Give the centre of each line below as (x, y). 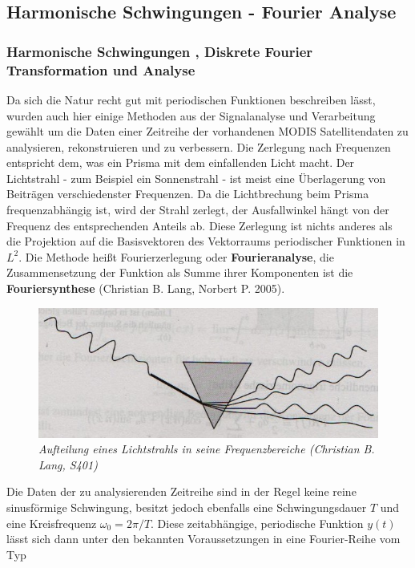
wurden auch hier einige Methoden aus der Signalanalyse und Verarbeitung (191, 115)
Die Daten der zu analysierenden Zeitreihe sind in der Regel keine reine (181, 491)
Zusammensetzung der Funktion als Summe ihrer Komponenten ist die (180, 272)
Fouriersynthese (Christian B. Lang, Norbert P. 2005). (146, 288)
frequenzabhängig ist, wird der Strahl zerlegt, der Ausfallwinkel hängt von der (198, 210)
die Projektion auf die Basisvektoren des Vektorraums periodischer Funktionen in (206, 241)
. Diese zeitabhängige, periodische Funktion (257, 523)
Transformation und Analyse (101, 69)
